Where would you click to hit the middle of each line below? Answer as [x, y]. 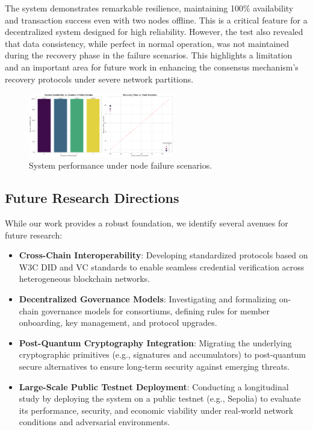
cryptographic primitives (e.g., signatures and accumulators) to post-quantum [163, 354]
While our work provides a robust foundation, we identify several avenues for [147, 223]
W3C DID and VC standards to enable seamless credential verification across [162, 266]
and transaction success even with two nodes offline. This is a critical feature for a [156, 20]
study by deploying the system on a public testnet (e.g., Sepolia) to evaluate [160, 398]
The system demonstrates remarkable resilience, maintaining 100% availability [149, 8]
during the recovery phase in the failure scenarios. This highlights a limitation [149, 55]
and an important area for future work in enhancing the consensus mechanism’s [152, 67]
